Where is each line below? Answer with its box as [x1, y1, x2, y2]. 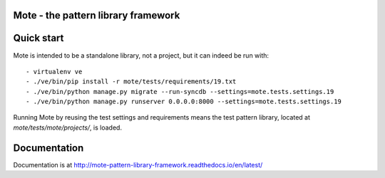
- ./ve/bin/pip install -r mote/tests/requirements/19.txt [26, 78, 237, 85]
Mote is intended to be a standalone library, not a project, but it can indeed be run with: [13, 51, 269, 60]
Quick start [13, 32, 64, 44]
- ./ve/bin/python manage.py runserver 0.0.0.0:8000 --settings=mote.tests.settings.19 [26, 98, 342, 106]
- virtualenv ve [26, 68, 83, 75]
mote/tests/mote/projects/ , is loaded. [13, 123, 123, 132]
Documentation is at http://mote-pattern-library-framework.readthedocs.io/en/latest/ [13, 160, 263, 169]
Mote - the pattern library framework [13, 9, 180, 21]
